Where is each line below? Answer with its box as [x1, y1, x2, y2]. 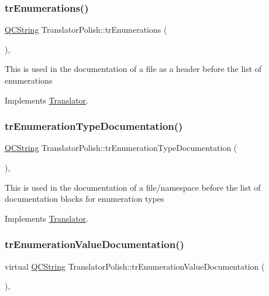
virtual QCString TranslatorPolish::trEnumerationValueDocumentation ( [5, 260, 265, 272]
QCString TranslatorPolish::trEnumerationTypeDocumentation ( [5, 142, 237, 154]
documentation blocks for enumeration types [5, 192, 164, 205]
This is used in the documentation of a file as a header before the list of [5, 63, 262, 75]
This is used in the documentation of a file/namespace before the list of [5, 181, 261, 193]
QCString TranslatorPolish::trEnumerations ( [5, 23, 167, 36]
